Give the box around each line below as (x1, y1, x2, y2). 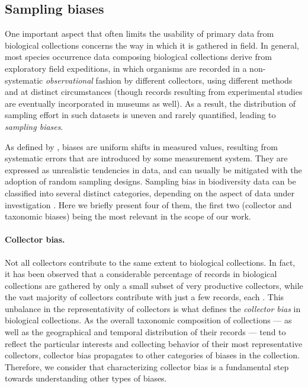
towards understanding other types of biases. (5, 372, 167, 384)
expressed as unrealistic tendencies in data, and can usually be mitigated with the (5, 163, 302, 176)
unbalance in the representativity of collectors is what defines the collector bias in (5, 302, 301, 314)
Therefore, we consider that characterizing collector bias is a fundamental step (5, 360, 289, 373)
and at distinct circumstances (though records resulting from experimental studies (5, 85, 303, 98)
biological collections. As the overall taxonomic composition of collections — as (5, 314, 292, 326)
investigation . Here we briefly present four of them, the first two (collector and (5, 198, 292, 211)
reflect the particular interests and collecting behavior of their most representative (5, 337, 303, 349)
